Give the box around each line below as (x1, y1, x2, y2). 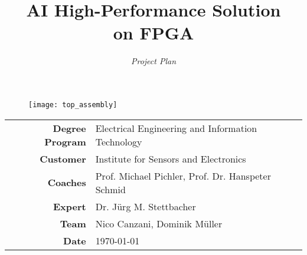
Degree (53, 121, 86, 135)
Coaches (47, 175, 86, 190)
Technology (95, 134, 142, 148)
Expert (53, 199, 86, 213)
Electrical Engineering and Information (95, 121, 257, 135)
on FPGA (113, 21, 194, 45)
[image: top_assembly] (28, 100, 117, 109)
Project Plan (130, 55, 177, 67)
